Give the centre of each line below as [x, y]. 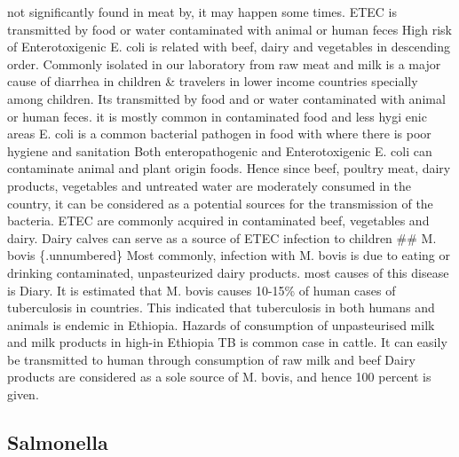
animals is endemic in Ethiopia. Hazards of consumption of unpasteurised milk [221, 324]
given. [23, 394]
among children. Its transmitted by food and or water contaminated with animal [226, 98]
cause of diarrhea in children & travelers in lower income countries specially [213, 81]
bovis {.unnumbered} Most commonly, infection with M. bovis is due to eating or [229, 255]
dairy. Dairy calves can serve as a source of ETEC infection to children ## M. [222, 237]
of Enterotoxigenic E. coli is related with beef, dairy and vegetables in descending [229, 47]
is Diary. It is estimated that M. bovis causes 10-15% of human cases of [202, 290]
